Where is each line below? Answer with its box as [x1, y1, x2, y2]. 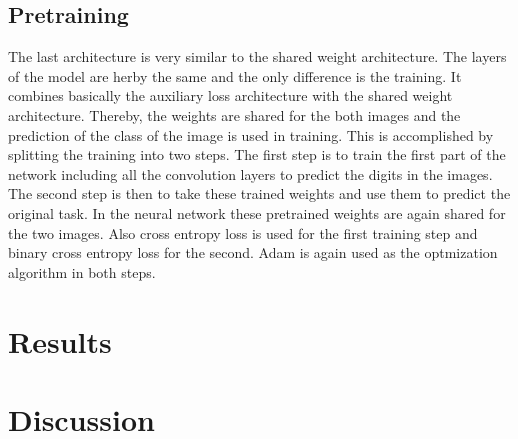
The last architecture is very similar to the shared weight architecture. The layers [8, 46, 507, 67]
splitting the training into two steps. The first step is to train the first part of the [8, 144, 506, 165]
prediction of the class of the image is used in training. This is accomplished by [8, 124, 494, 145]
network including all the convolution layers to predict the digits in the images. [8, 163, 493, 184]
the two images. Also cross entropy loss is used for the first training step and [8, 222, 478, 243]
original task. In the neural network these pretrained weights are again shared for [8, 202, 506, 223]
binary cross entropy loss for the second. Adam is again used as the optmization [8, 242, 498, 263]
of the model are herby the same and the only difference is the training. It [8, 65, 462, 86]
